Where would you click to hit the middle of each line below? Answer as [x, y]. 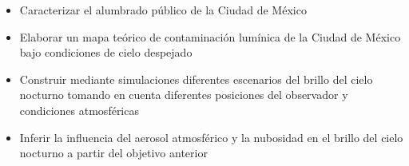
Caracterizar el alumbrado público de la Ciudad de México [163, 10]
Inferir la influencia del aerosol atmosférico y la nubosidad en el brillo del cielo [211, 137]
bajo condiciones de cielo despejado [106, 52]
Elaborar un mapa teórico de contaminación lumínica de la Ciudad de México [210, 36]
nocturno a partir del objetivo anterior [113, 153]
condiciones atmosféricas [79, 110]
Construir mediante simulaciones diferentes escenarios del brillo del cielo [196, 79]
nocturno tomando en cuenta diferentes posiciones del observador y [184, 95]
